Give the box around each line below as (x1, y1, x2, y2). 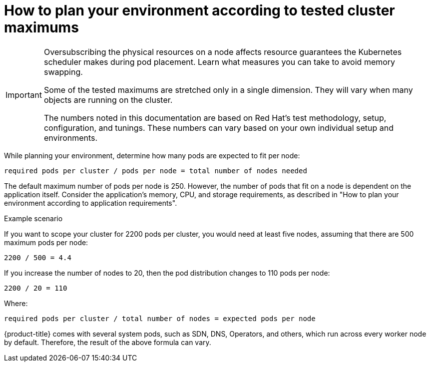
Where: (4, 299, 28, 308)
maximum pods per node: (4, 238, 88, 247)
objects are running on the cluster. (43, 94, 173, 105)
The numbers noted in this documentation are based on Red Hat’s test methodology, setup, (43, 112, 387, 123)
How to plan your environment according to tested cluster (4, 2, 395, 19)
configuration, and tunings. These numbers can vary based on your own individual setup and (43, 122, 394, 133)
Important (5, 89, 42, 100)
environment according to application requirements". (4, 198, 177, 207)
